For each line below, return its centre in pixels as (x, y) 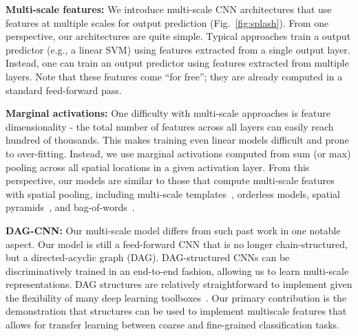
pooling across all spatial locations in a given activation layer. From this (158, 167)
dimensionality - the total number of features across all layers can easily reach (170, 126)
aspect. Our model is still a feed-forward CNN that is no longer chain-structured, (177, 244)
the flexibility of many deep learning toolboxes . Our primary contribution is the (176, 297)
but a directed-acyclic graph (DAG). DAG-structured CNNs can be (148, 257)
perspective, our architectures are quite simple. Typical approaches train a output (178, 36)
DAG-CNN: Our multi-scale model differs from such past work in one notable (173, 230)
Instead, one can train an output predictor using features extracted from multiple (177, 63)
